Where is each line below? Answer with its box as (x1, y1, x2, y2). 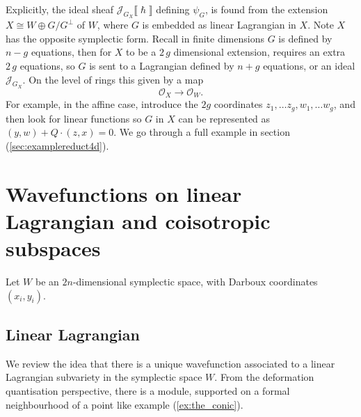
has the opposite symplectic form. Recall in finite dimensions (6, 31, 264, 45)
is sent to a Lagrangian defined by (89, 58, 234, 72)
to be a (126, 45, 157, 59)
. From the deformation (214, 370, 314, 384)
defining (156, 2, 190, 16)
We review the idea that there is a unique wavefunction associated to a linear (6, 356, 335, 370)
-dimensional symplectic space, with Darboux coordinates (72, 274, 318, 288)
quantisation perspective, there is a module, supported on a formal (6, 383, 290, 398)
